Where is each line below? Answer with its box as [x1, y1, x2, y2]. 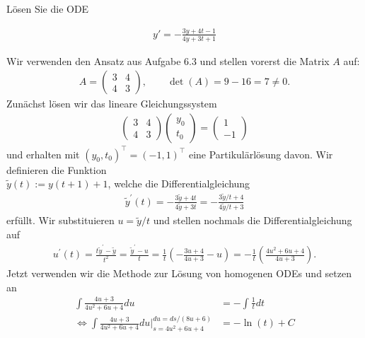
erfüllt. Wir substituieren [6, 213, 115, 228]
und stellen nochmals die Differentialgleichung [153, 213, 352, 228]
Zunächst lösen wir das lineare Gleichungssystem [6, 96, 217, 111]
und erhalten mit [6, 146, 80, 161]
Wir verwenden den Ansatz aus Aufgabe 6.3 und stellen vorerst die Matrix [6, 53, 330, 68]
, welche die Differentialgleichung [108, 176, 250, 191]
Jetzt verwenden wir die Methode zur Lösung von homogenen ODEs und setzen [6, 266, 352, 281]
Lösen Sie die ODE [6, 1, 89, 16]
